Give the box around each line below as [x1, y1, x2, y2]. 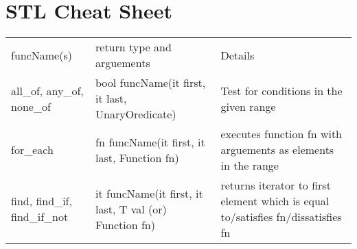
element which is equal [220, 193, 330, 209]
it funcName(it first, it [95, 185, 203, 201]
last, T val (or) [95, 200, 167, 217]
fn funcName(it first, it [95, 133, 205, 150]
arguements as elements [220, 142, 334, 158]
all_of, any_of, [11, 82, 84, 99]
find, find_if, [11, 193, 72, 209]
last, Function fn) [95, 149, 179, 166]
